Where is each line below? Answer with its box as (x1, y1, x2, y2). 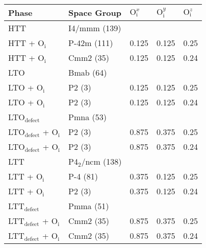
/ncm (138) (81, 155, 122, 167)
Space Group (68, 7, 121, 18)
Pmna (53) (68, 111, 107, 123)
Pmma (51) (68, 200, 109, 212)
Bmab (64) (68, 66, 107, 78)
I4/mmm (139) (68, 22, 121, 34)
